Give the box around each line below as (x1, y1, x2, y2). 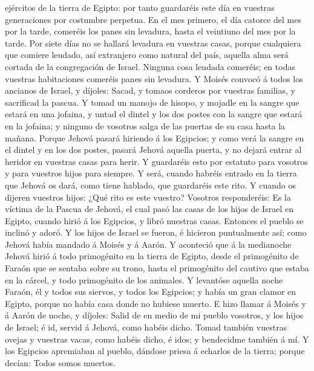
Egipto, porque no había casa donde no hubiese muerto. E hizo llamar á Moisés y (5, 297, 306, 309)
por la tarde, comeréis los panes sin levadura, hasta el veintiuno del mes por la (5, 25, 296, 37)
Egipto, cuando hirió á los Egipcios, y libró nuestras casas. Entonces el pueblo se (5, 214, 304, 227)
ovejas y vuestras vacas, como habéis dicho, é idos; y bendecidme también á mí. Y (5, 332, 309, 345)
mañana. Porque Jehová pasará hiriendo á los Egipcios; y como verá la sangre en (5, 131, 304, 144)
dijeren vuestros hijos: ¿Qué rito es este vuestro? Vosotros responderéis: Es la (5, 190, 292, 203)
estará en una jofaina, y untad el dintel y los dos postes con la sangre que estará (5, 108, 303, 120)
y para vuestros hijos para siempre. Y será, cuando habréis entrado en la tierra (5, 167, 297, 179)
